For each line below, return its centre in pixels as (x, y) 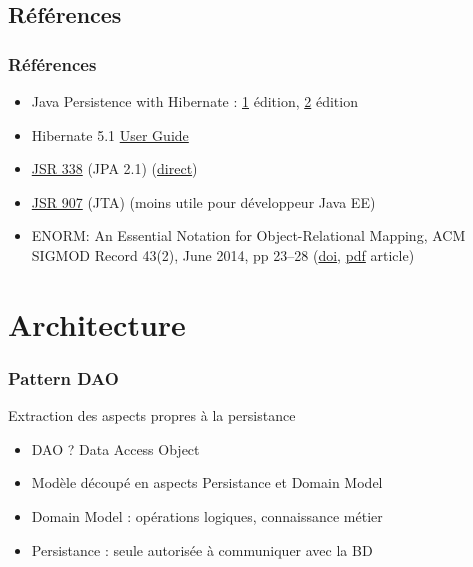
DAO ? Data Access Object (115, 448)
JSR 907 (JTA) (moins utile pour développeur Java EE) (203, 201)
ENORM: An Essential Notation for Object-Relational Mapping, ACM (248, 235)
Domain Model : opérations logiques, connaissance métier (207, 515)
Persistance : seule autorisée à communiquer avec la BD (202, 549)
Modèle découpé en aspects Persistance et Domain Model (207, 482)
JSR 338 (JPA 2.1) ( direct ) (114, 168)
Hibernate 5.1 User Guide (110, 134)
